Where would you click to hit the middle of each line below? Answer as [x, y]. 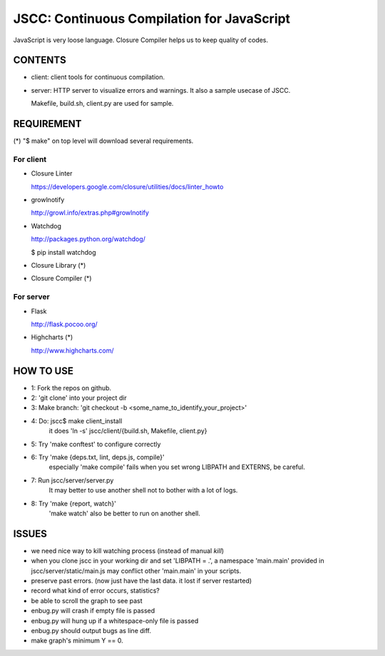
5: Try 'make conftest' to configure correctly [96, 444]
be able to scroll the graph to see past [87, 600]
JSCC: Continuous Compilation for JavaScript [152, 19]
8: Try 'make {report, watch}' [74, 503]
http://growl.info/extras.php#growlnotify [90, 213]
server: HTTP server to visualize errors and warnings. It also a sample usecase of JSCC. [161, 90]
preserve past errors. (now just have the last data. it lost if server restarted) [142, 581]
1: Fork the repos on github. [71, 388]
